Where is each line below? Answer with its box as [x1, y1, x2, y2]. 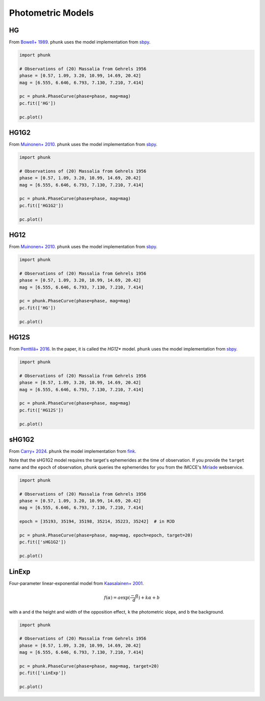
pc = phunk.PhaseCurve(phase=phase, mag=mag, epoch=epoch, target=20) [19, 532, 193, 538]
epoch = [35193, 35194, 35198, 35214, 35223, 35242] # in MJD [19, 519, 175, 525]
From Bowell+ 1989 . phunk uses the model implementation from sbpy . [9, 39, 151, 45]
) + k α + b [138, 595, 160, 600]
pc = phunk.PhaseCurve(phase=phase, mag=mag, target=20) [19, 663, 159, 669]
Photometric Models [9, 7, 94, 18]
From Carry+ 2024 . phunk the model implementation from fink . [9, 448, 137, 454]
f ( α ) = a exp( [104, 595, 130, 600]
